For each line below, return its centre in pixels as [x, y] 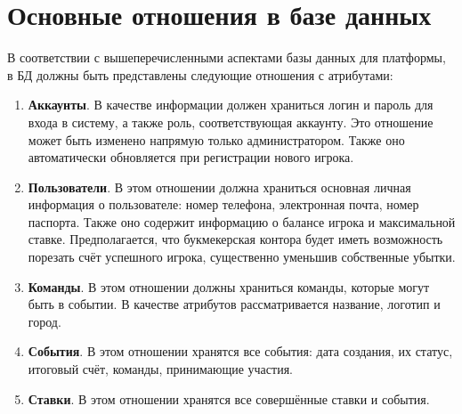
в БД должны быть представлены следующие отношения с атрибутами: [200, 74]
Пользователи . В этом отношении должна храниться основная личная [219, 187]
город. [45, 321]
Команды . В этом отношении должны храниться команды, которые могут [229, 286]
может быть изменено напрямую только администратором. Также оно [216, 139]
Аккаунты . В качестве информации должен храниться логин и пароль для [231, 105]
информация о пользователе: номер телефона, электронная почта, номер [223, 204]
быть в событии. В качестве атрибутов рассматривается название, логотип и [234, 304]
